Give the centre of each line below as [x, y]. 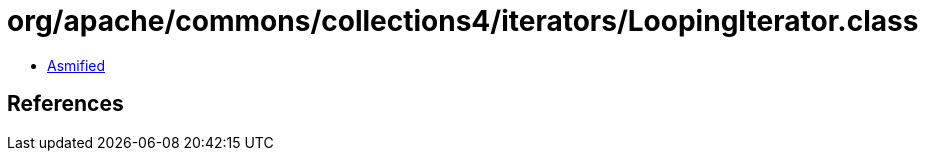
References [65, 104]
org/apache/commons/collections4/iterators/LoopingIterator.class [463, 21]
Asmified [76, 65]
